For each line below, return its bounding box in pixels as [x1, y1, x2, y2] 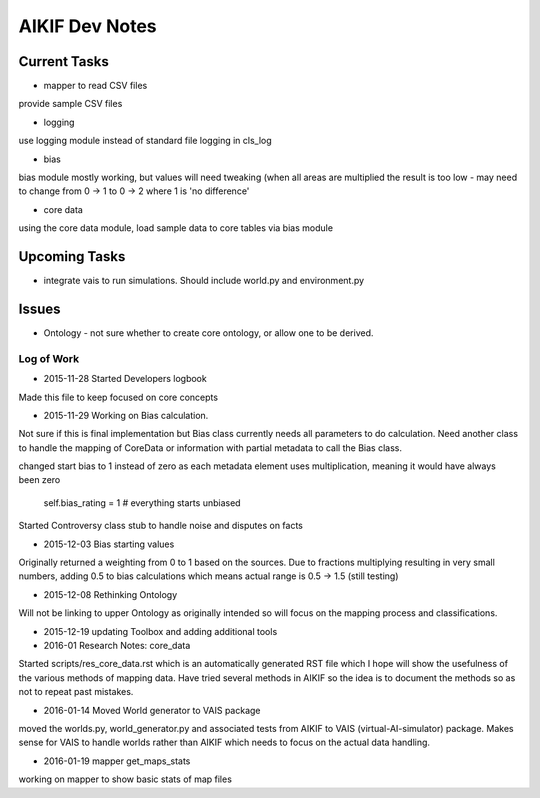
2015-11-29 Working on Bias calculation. [43, 409, 209, 421]
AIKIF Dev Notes [18, 15, 157, 37]
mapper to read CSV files [43, 80, 148, 92]
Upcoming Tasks [18, 248, 126, 265]
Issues [18, 300, 61, 317]
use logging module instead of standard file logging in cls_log [18, 135, 272, 147]
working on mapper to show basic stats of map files [18, 773, 232, 785]
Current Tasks [18, 53, 109, 70]
